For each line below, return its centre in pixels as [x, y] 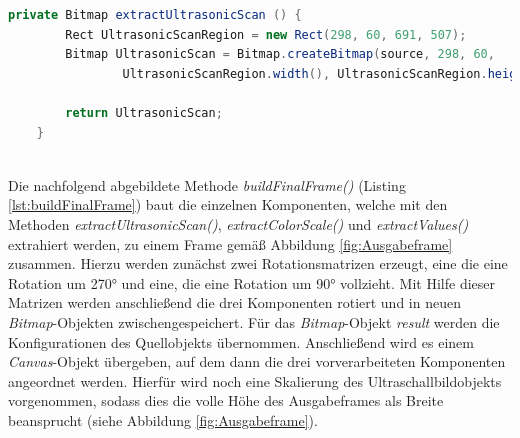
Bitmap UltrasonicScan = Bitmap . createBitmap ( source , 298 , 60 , [280, 54]
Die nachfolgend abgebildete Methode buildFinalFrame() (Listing [207, 184]
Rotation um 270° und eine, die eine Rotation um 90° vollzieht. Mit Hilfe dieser [252, 282]
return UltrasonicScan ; [144, 112]
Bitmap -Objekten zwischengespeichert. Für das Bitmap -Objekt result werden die [254, 321]
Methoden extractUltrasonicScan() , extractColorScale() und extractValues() [238, 223]
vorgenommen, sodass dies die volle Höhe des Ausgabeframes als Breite [226, 400]
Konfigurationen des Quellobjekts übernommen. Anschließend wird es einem [241, 341]
